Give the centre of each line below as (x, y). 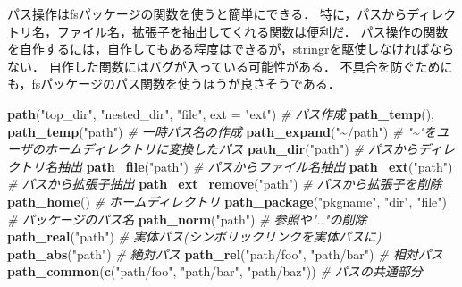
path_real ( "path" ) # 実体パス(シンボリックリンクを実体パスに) (194, 236)
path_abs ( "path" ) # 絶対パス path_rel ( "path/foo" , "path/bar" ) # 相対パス (225, 253)
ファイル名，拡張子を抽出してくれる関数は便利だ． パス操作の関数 (252, 31)
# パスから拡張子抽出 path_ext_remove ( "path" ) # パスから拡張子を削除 (225, 184)
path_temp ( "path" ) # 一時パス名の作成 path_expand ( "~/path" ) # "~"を (222, 131)
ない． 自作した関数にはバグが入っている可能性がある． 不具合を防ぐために (230, 66)
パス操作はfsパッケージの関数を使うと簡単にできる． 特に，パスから (207, 13)
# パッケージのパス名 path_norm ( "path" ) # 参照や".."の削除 (187, 219)
